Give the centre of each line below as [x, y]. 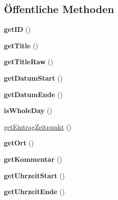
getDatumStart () [33, 78]
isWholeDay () [28, 110]
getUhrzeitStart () [34, 175]
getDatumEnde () [33, 94]
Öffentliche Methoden [59, 9]
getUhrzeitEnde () [34, 192]
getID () [17, 29]
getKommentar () [33, 159]
